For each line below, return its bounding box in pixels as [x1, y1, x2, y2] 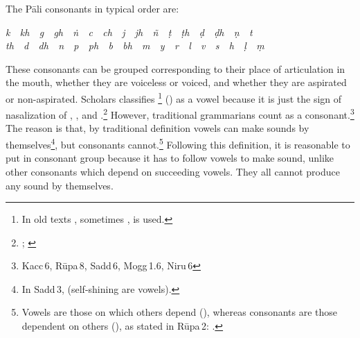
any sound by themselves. [6, 178, 114, 192]
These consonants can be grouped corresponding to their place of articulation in [6, 61, 345, 76]
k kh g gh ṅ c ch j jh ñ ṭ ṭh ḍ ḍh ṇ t [6, 24, 253, 39]
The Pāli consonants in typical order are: [6, 1, 179, 15]
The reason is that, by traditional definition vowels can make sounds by [6, 121, 309, 135]
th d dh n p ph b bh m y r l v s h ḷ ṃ [6, 38, 264, 53]
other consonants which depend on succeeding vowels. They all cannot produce [6, 164, 340, 178]
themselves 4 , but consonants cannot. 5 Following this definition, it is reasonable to [6, 135, 350, 151]
